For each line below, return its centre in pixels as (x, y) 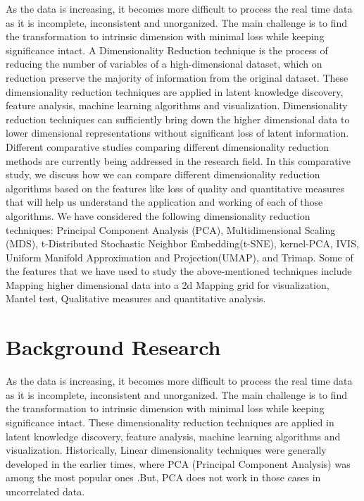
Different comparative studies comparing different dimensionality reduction (168, 146)
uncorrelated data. (45, 491)
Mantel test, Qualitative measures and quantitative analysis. (136, 298)
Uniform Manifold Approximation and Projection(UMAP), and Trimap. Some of (180, 257)
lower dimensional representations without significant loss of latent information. (177, 133)
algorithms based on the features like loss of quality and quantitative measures (175, 188)
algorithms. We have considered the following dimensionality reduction (158, 215)
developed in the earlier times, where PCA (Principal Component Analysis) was (178, 463)
